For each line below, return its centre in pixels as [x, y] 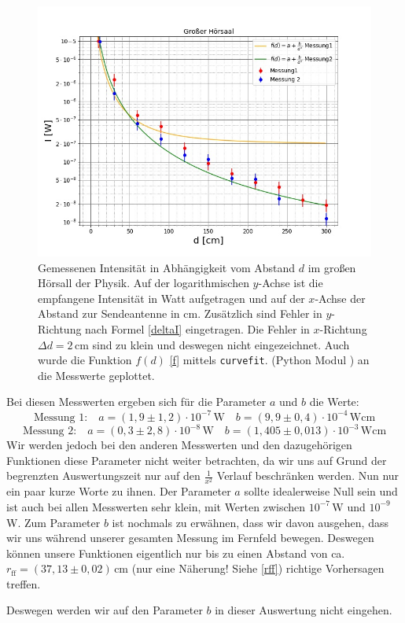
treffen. [24, 583]
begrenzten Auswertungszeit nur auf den [103, 476]
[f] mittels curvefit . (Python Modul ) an [269, 360]
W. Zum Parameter [53, 522]
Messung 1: [61, 417]
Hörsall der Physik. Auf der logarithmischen [144, 283]
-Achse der [340, 298]
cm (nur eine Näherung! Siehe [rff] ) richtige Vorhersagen [249, 568]
